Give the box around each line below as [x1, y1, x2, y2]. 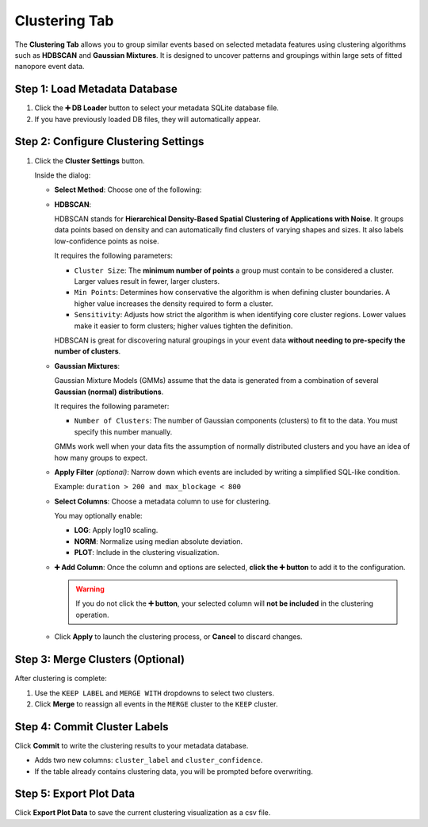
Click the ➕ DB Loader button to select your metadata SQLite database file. [34, 103, 279, 113]
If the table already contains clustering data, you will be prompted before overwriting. [34, 766, 313, 776]
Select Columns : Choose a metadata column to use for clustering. [54, 496, 271, 506]
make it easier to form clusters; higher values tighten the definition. [74, 321, 293, 331]
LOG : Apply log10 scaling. [74, 526, 159, 535]
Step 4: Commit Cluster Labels [14, 720, 170, 733]
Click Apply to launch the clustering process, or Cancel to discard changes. [54, 632, 303, 641]
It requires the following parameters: [54, 251, 174, 261]
